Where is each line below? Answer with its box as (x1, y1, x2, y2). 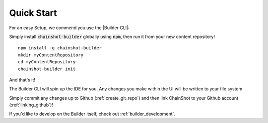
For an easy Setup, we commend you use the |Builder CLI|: (9, 25, 130, 31)
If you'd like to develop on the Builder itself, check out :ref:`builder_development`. (9, 111, 176, 117)
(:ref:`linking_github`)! (9, 102, 53, 108)
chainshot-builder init (18, 66, 76, 72)
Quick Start (9, 7, 57, 18)
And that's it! (9, 77, 36, 82)
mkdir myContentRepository (18, 52, 84, 58)
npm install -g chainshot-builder (18, 45, 102, 51)
